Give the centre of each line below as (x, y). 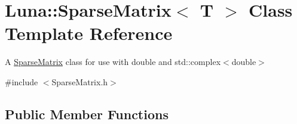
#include (22, 81)
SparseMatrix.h (80, 81)
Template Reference (89, 33)
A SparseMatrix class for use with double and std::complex (113, 62)
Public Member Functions (87, 114)
